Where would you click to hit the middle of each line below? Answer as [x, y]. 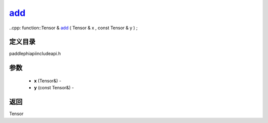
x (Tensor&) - [48, 81]
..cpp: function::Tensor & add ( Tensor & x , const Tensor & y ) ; [73, 28]
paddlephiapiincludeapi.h [35, 54]
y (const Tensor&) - [54, 88]
